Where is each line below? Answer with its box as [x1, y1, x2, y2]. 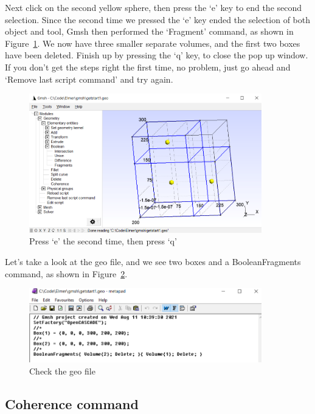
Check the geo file [29, 364, 95, 377]
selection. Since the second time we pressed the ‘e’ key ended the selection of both [5, 13, 311, 26]
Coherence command [5, 394, 139, 413]
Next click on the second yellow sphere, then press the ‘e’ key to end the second [5, 1, 302, 13]
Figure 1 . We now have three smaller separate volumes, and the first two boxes [5, 36, 300, 49]
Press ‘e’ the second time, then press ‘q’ [29, 235, 177, 247]
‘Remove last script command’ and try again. [5, 72, 173, 85]
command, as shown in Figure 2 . [5, 267, 128, 280]
